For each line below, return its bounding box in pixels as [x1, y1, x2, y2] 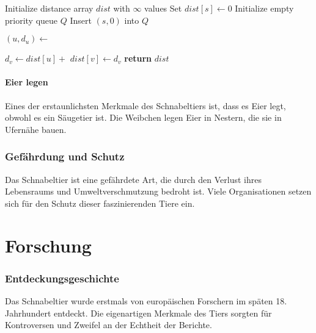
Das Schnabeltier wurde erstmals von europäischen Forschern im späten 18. [5, 294, 287, 307]
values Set [144, 2, 182, 14]
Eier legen [5, 76, 48, 88]
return [124, 52, 152, 65]
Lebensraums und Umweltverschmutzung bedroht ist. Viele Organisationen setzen [5, 185, 312, 198]
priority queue [5, 13, 58, 26]
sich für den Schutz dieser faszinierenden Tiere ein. [5, 196, 195, 209]
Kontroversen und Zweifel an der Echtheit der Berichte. [5, 318, 212, 331]
